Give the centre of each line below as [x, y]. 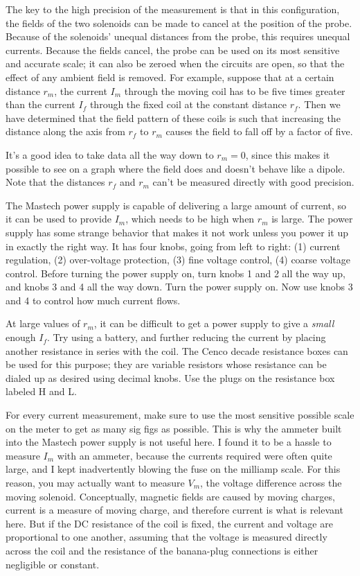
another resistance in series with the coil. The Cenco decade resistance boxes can [177, 350]
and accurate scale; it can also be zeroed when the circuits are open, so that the [175, 63]
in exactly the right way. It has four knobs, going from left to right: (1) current [173, 246]
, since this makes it [288, 154]
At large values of [43, 323]
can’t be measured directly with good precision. [253, 182]
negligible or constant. [53, 564]
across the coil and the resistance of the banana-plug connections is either [162, 550]
